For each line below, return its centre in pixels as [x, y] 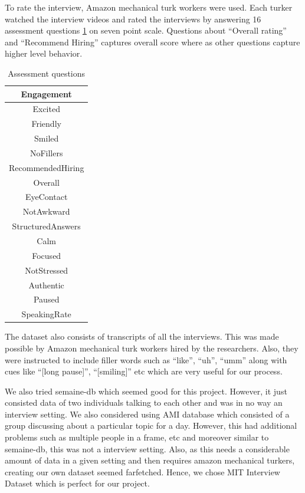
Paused [46, 299]
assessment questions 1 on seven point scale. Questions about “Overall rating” [146, 30]
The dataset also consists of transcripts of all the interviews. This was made [142, 336]
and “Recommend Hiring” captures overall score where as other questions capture [152, 42]
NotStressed [47, 270]
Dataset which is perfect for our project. [77, 483]
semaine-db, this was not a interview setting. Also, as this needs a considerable [147, 448]
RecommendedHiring [47, 167]
